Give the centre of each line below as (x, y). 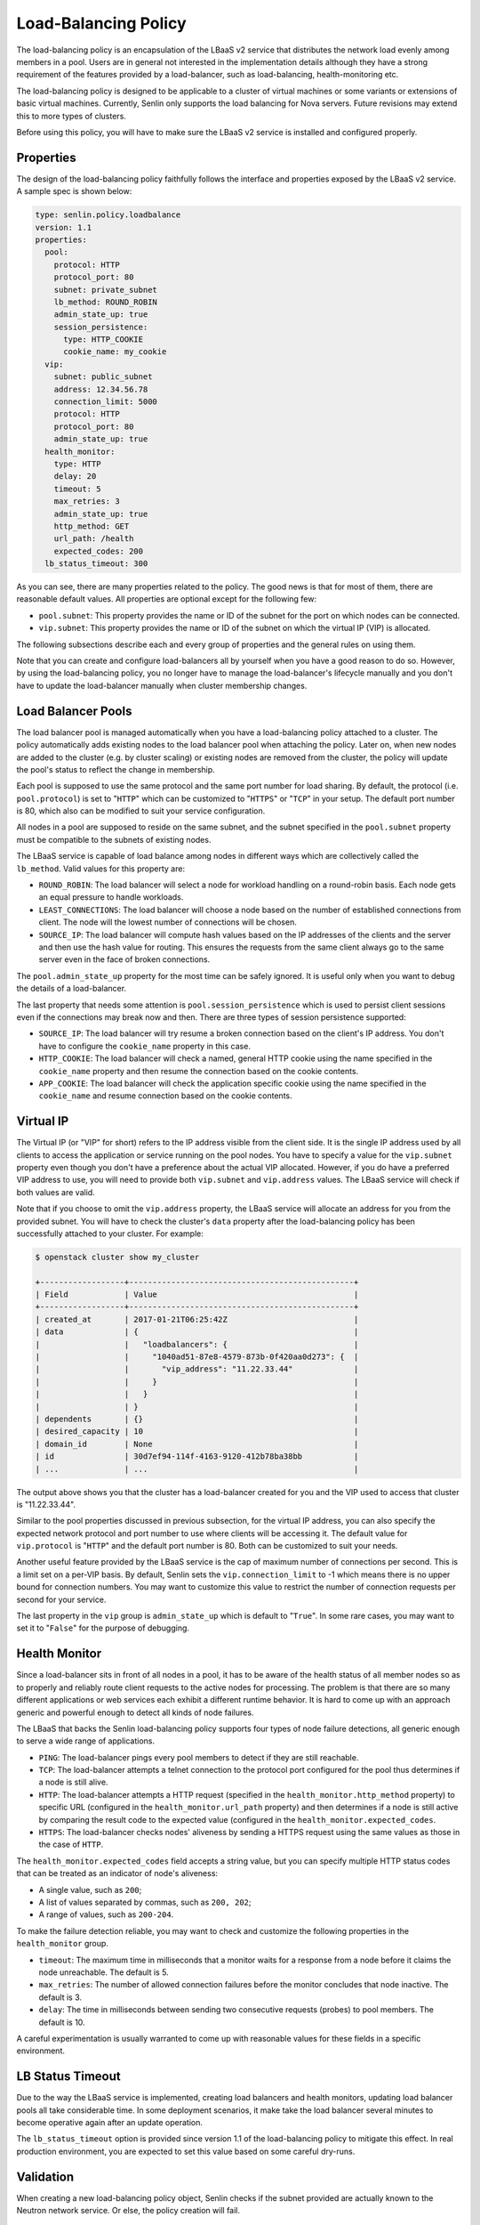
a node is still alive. (73, 1782)
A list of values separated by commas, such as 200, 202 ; (145, 1902)
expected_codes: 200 (99, 551)
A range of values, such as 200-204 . (106, 1914)
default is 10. (62, 2022)
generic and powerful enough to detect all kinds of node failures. (135, 1712)
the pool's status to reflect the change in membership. (116, 769)
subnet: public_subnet (103, 377)
